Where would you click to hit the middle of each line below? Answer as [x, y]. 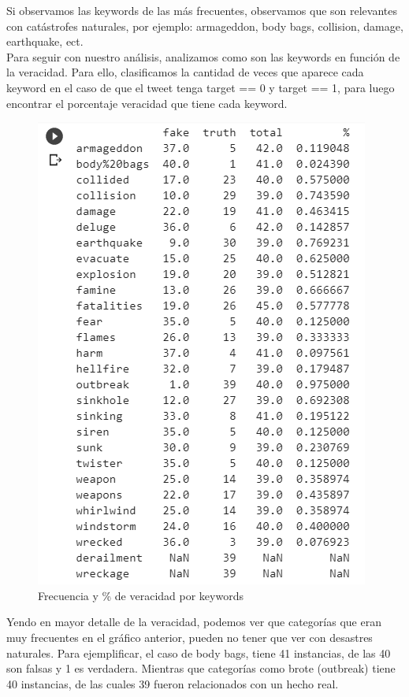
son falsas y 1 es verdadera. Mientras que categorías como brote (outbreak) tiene [201, 668]
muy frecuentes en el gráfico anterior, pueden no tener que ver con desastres [190, 637]
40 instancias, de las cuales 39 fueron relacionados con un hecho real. [173, 683]
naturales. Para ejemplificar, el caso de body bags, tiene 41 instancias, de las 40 [199, 653]
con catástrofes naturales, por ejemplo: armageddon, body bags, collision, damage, [205, 26]
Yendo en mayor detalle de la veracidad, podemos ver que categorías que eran [194, 622]
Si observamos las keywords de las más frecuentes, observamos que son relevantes [202, 10]
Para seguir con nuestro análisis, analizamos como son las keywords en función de [203, 56]
